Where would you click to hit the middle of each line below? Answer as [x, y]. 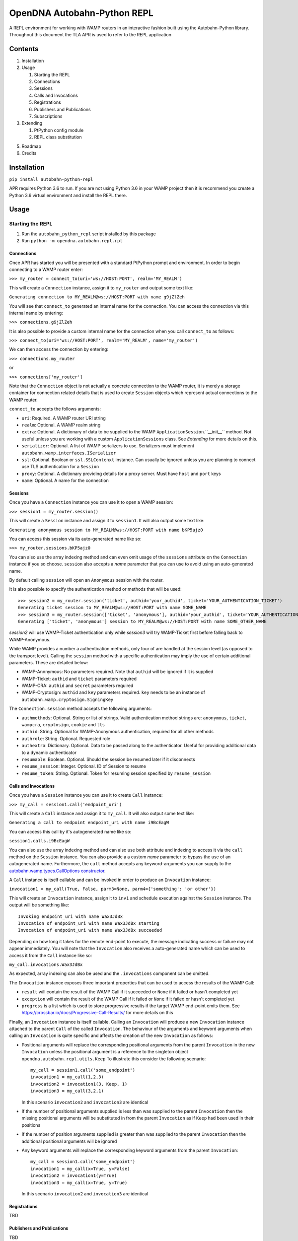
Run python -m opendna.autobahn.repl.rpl [72, 241]
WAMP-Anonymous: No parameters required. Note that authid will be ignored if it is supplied [117, 672]
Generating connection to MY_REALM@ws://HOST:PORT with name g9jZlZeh [97, 297]
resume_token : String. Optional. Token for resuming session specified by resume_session [116, 773]
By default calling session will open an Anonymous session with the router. [86, 580]
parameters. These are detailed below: [49, 662]
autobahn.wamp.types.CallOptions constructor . [58, 871]
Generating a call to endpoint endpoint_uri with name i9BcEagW [89, 823]
